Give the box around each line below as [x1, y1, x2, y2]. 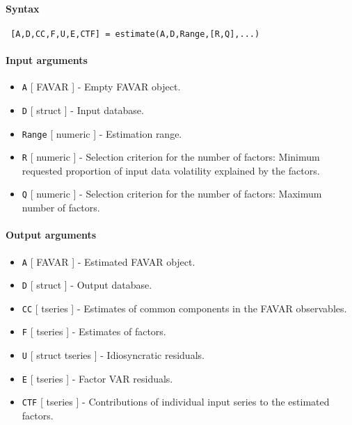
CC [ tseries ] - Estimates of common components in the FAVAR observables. [22, 300, 347, 315]
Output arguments [6, 227, 97, 242]
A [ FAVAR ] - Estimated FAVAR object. [22, 254, 195, 268]
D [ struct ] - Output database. [22, 278, 152, 292]
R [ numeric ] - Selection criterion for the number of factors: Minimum [22, 150, 320, 164]
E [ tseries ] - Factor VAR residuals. [22, 371, 173, 385]
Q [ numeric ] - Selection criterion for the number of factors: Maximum [22, 186, 322, 201]
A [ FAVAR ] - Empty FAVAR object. [22, 79, 181, 94]
